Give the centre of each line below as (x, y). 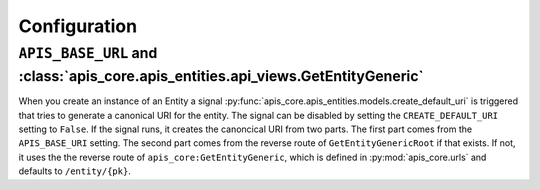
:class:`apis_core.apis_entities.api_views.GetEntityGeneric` (221, 76)
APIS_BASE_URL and (88, 53)
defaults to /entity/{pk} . (75, 171)
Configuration (78, 26)
